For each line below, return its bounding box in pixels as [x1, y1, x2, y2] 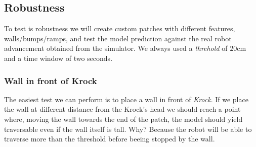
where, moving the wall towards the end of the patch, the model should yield [4, 113, 243, 124]
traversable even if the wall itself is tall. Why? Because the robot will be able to [4, 123, 252, 134]
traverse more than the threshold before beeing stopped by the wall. [4, 133, 215, 144]
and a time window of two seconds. [4, 52, 113, 63]
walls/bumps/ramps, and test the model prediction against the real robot [4, 33, 232, 43]
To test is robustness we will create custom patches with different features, [4, 23, 235, 34]
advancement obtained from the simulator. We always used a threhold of [4, 43, 228, 53]
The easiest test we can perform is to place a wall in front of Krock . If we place [4, 94, 248, 104]
